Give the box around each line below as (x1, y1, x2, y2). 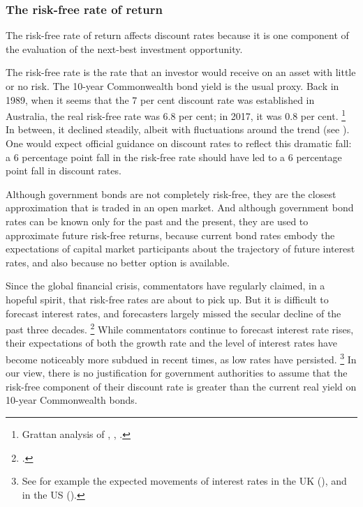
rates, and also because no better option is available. (6, 255, 230, 269)
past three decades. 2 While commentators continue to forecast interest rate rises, (6, 320, 354, 336)
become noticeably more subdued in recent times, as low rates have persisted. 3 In (6, 350, 357, 366)
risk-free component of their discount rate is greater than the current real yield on (6, 379, 357, 393)
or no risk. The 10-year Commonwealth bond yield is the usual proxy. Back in (6, 79, 339, 93)
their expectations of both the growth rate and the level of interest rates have (6, 335, 337, 350)
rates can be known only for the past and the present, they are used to (6, 214, 309, 228)
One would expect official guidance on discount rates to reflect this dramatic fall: (6, 136, 352, 151)
